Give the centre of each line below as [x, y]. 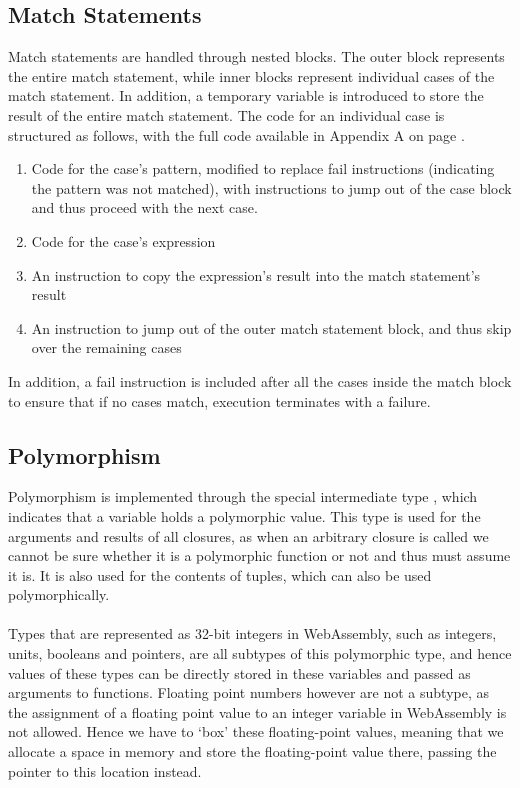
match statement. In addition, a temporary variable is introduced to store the [246, 95]
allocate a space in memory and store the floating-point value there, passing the [252, 751]
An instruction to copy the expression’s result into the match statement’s [256, 274]
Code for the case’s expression [123, 240]
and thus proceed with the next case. [144, 207]
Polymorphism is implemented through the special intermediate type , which [243, 496]
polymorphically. [59, 594]
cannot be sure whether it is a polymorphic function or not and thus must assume [259, 555]
